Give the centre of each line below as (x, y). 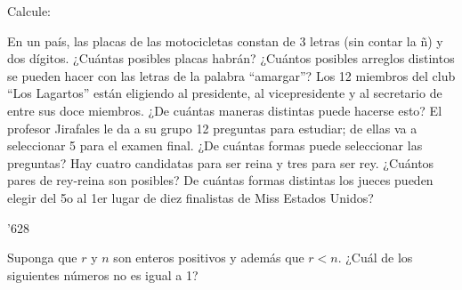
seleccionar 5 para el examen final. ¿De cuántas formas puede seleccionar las (215, 145)
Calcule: (29, 11)
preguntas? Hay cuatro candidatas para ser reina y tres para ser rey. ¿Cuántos (221, 162)
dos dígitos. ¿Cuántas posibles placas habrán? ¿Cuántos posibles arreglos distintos (231, 58)
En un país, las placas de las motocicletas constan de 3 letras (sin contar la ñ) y (225, 40)
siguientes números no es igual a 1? (103, 274)
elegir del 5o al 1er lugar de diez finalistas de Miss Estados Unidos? (190, 197)
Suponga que (42, 258)
